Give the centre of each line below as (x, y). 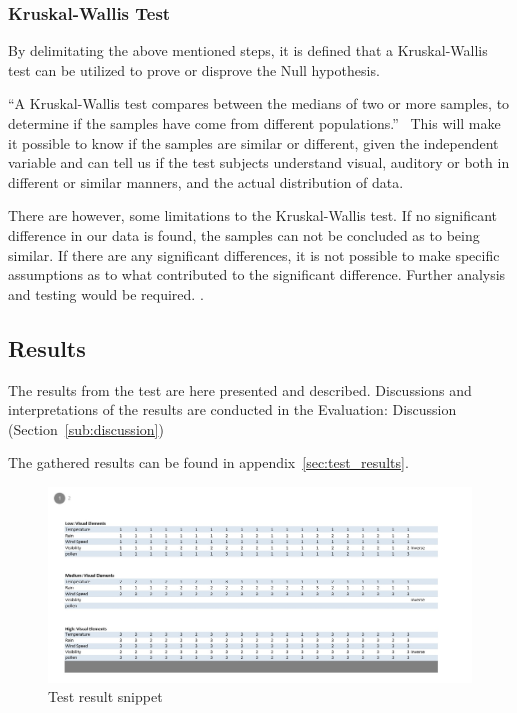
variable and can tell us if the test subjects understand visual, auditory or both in (259, 162)
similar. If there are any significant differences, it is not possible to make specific (254, 254)
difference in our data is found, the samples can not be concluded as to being (244, 234)
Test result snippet (105, 696)
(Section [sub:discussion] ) (86, 428)
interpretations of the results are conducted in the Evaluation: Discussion (232, 409)
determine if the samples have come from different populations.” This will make (254, 123)
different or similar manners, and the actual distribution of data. (206, 181)
